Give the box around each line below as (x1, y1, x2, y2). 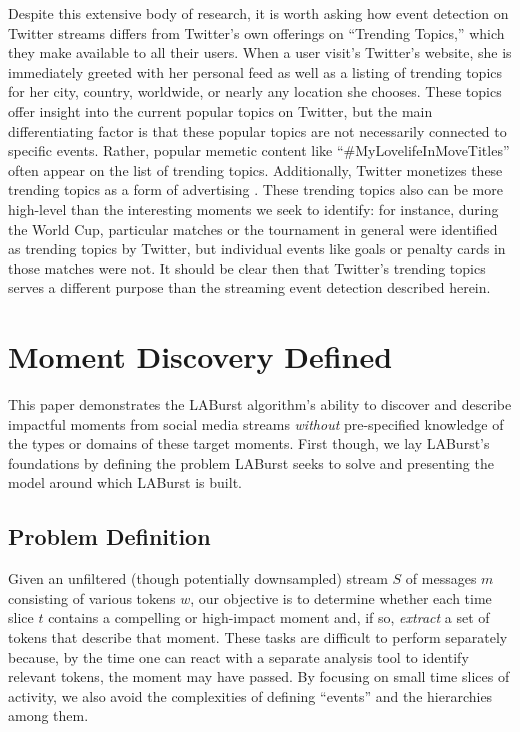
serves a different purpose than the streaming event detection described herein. (8, 277, 491, 298)
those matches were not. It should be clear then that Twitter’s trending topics (8, 257, 486, 278)
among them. (8, 705, 89, 726)
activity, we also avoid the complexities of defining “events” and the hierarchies (8, 685, 493, 706)
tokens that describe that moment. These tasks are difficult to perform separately (8, 626, 508, 647)
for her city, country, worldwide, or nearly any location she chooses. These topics (8, 81, 502, 102)
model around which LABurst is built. (8, 472, 242, 493)
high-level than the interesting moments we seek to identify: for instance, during (8, 198, 499, 219)
